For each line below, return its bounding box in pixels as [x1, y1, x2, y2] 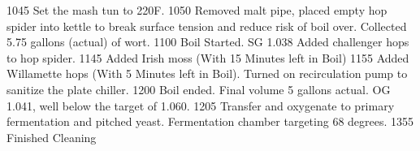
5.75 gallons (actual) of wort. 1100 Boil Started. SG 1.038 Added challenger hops [6, 33, 409, 50]
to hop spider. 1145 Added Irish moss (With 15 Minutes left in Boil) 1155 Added [6, 49, 409, 66]
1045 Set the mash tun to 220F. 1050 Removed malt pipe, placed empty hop [6, 2, 388, 18]
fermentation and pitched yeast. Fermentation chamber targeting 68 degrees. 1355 [6, 113, 414, 130]
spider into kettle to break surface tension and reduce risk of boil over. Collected [6, 17, 407, 34]
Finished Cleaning [6, 128, 97, 145]
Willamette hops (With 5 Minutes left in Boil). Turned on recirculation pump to [6, 65, 408, 82]
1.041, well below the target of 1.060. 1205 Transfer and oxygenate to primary [6, 97, 395, 114]
